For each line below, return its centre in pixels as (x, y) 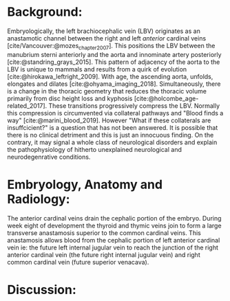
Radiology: (39, 199)
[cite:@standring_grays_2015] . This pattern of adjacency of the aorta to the (114, 62)
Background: (45, 12)
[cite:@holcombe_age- (166, 98)
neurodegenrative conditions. (49, 157)
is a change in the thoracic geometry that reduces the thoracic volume (107, 91)
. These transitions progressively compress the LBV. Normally (133, 105)
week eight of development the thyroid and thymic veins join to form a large (114, 225)
